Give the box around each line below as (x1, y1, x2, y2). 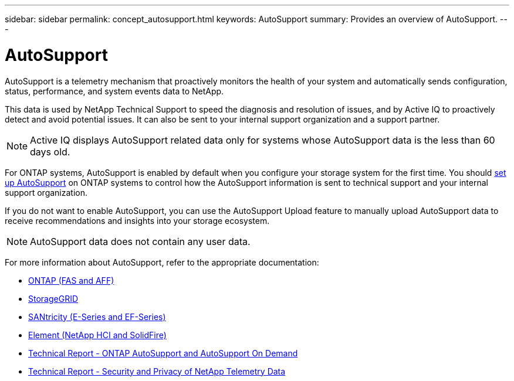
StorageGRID (28, 293, 79, 304)
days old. (30, 145, 70, 158)
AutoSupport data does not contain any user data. (30, 235, 251, 247)
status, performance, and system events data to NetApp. (5, 86, 224, 96)
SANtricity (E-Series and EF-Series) (28, 311, 166, 322)
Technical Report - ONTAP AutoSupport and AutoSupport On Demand (28, 348, 298, 358)
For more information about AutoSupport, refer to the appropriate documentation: (5, 257, 319, 267)
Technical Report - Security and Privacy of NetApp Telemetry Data (28, 366, 286, 376)
